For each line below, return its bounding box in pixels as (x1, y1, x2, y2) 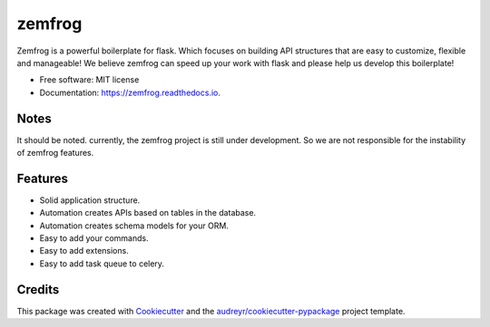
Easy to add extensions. (39, 245, 129, 256)
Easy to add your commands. (39, 233, 149, 244)
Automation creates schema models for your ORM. (39, 220, 229, 231)
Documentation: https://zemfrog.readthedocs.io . (39, 87, 221, 98)
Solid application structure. (39, 195, 141, 206)
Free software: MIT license (39, 74, 140, 85)
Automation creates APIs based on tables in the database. (39, 207, 257, 218)
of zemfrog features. (16, 148, 94, 159)
